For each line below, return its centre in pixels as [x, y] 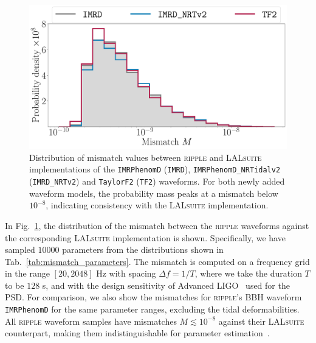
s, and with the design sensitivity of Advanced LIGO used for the [166, 285]
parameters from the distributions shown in [143, 249]
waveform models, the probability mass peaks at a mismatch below [154, 193]
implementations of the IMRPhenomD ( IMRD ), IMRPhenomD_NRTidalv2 [155, 169]
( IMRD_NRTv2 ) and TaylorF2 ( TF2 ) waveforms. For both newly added [157, 181]
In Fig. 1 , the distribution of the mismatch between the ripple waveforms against [157, 225]
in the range [27, 273]
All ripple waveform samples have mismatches [91, 321]
